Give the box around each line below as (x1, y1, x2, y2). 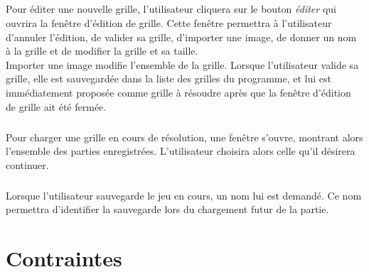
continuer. (6, 157, 49, 172)
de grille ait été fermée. (6, 99, 107, 114)
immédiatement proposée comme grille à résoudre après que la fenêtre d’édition (6, 85, 351, 99)
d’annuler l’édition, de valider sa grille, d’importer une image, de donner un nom (6, 29, 357, 44)
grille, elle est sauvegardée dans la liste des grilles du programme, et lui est (6, 71, 332, 86)
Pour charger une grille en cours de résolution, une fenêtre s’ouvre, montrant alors (6, 129, 363, 144)
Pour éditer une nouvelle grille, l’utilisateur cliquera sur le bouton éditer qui (6, 1, 336, 16)
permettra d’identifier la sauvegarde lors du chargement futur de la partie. (6, 202, 329, 217)
